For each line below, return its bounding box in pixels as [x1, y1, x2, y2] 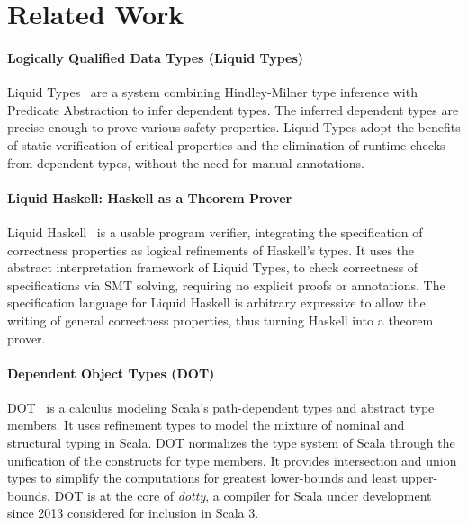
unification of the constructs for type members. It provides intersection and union [7, 450, 457, 469]
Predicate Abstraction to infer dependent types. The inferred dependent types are [7, 100, 459, 119]
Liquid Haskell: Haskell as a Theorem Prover [7, 188, 292, 207]
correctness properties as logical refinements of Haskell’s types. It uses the [7, 240, 415, 259]
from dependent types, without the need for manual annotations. [7, 153, 364, 172]
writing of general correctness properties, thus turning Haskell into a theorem [7, 310, 434, 329]
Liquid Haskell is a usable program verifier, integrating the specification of [7, 222, 423, 241]
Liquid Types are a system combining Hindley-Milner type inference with [7, 83, 418, 102]
